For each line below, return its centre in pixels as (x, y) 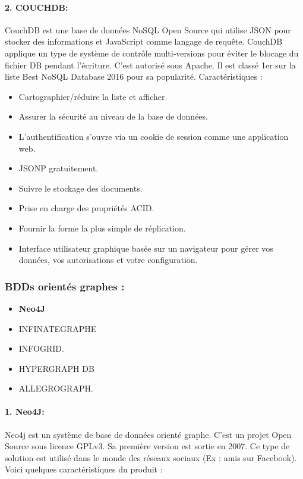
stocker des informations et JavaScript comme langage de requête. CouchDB (144, 41)
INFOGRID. (41, 348)
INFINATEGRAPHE (58, 328)
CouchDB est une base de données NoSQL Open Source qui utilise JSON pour (148, 29)
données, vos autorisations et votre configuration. (108, 260)
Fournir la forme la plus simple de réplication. (102, 228)
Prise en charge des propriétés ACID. (86, 208)
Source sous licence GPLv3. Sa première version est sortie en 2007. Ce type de (147, 446)
